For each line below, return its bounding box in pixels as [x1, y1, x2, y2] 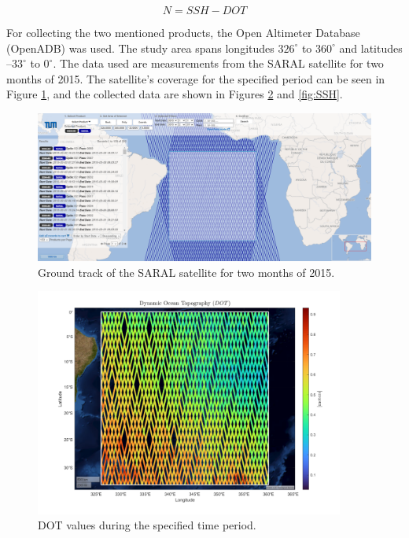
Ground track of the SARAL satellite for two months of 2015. [38, 263, 335, 280]
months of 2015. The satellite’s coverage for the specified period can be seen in [6, 70, 385, 87]
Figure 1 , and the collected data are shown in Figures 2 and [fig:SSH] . [6, 86, 343, 102]
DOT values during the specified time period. [38, 517, 256, 533]
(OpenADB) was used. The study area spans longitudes [6, 39, 275, 56]
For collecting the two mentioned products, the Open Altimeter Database [6, 24, 360, 40]
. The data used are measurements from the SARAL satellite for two [53, 55, 384, 72]
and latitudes [339, 39, 403, 56]
